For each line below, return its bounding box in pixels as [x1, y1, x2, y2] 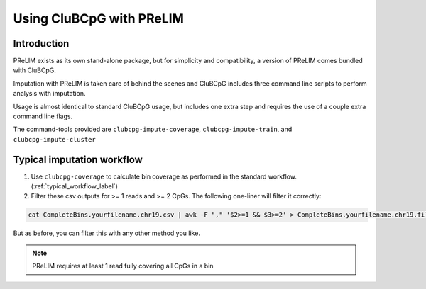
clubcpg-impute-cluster [13, 135, 96, 143]
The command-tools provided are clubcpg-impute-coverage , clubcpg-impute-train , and [13, 125, 293, 134]
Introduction [13, 38, 70, 50]
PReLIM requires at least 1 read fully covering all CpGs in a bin [32, 262, 214, 271]
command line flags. [13, 112, 73, 120]
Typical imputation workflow [13, 153, 143, 166]
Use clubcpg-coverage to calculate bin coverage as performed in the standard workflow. [31, 172, 297, 181]
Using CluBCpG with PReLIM [13, 11, 185, 26]
